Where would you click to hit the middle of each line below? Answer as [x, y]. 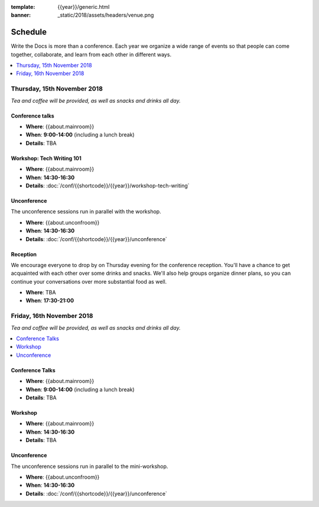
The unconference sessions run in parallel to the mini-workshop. [89, 466]
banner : [21, 15]
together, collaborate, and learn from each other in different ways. [91, 54]
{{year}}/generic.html [84, 7]
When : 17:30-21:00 [50, 301]
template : [23, 7]
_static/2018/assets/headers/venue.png [106, 15]
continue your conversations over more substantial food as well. [89, 281]
